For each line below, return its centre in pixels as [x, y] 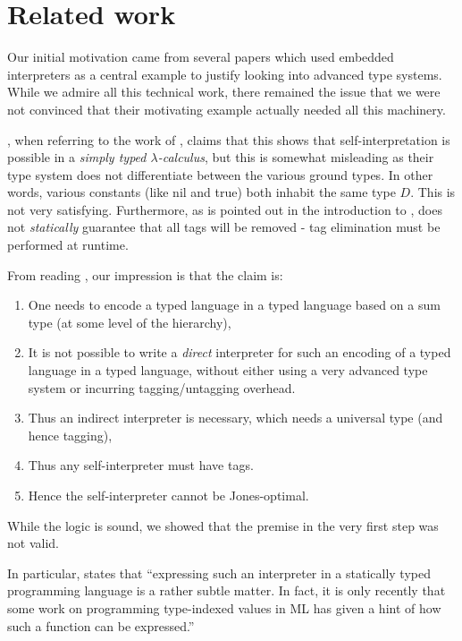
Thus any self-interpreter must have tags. [141, 465]
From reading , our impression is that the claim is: [145, 274]
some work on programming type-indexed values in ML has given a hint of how [224, 607]
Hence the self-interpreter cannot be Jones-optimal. [168, 495]
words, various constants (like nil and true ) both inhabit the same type [202, 192]
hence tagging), [70, 435]
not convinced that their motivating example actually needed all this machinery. [227, 109]
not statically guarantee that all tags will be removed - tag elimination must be [224, 227]
